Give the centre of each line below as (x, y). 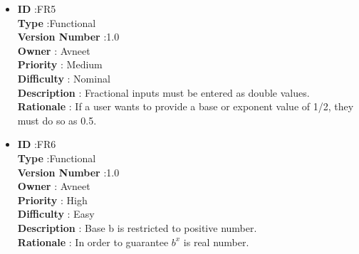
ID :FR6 (37, 144)
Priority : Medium (60, 64)
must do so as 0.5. (57, 120)
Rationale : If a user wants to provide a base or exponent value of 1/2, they (186, 106)
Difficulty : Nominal (64, 78)
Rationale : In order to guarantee (93, 242)
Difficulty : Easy (56, 214)
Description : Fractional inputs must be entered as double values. (163, 92)
